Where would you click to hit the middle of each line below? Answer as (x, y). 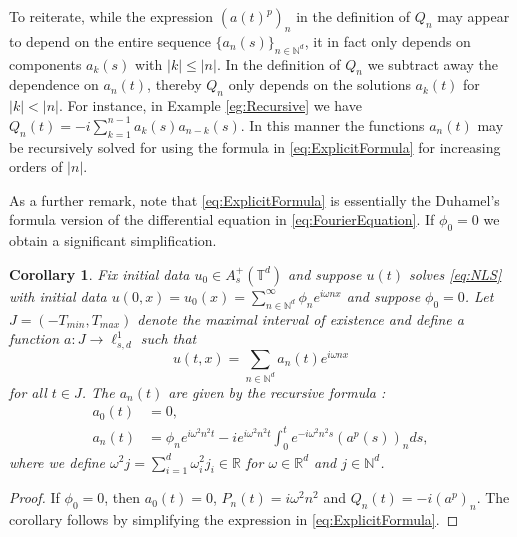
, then (122, 497)
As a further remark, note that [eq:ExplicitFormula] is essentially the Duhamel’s (254, 199)
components (45, 63)
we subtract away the (433, 63)
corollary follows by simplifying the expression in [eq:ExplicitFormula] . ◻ (234, 519)
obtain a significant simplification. (113, 240)
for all (28, 391)
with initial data (58, 295)
